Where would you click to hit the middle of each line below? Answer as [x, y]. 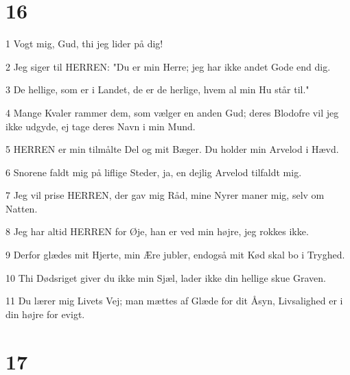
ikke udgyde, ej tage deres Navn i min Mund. [101, 126]
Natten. [22, 208]
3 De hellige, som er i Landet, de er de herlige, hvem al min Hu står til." [157, 89]
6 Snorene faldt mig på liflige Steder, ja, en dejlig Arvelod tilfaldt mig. [154, 172]
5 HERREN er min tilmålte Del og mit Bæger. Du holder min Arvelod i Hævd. [172, 149]
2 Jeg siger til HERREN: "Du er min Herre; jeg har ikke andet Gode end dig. [168, 66]
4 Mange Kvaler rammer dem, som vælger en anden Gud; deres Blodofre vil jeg [172, 112]
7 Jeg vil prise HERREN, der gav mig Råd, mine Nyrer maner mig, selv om [165, 195]
